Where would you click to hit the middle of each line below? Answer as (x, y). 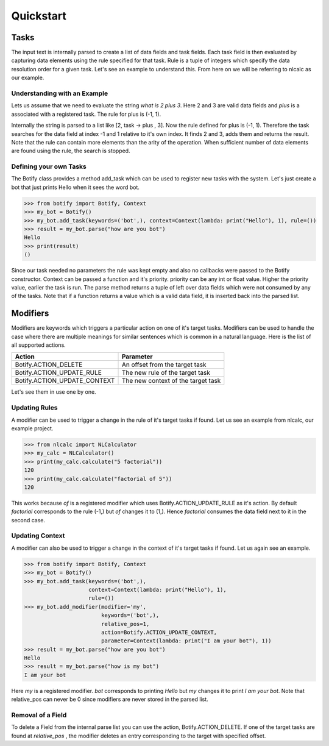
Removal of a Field (39, 715)
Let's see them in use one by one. (54, 392)
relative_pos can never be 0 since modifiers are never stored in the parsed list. (110, 699)
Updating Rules (34, 408)
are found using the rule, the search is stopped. (71, 151)
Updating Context (38, 536)
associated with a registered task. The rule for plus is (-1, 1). (86, 114)
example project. (32, 428)
